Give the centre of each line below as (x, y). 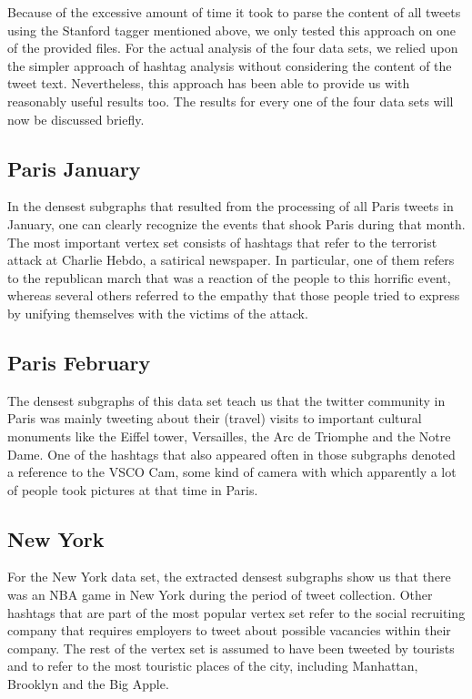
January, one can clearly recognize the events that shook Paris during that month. (236, 223)
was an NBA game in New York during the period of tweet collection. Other (220, 595)
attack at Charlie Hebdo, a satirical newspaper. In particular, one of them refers (231, 260)
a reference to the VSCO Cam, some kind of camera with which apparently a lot (232, 472)
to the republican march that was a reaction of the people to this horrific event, (229, 277)
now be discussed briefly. (76, 119)
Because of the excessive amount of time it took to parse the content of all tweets (234, 12)
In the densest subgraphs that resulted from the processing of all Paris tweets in (231, 206)
